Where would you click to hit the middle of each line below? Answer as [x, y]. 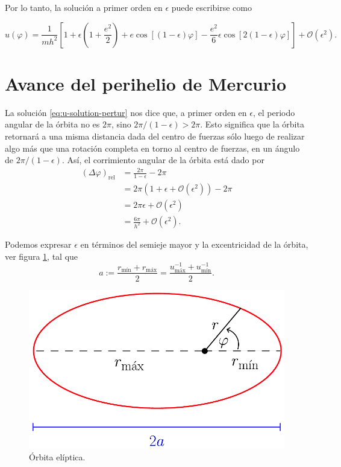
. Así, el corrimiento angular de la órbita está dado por [163, 160]
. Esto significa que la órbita [252, 124]
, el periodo [274, 112]
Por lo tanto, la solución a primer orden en [84, 7]
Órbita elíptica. [57, 457]
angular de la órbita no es [52, 124]
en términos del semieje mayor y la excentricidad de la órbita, [194, 244]
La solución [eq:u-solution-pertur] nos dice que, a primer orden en [126, 112]
